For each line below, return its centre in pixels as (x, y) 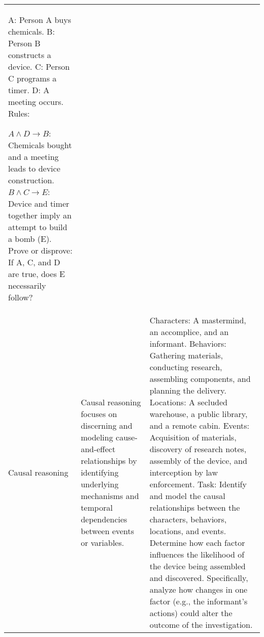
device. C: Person (39, 66)
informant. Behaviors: (188, 343)
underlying (100, 484)
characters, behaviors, (188, 519)
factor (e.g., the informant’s (199, 601)
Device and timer (39, 203)
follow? (21, 297)
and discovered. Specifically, (199, 578)
